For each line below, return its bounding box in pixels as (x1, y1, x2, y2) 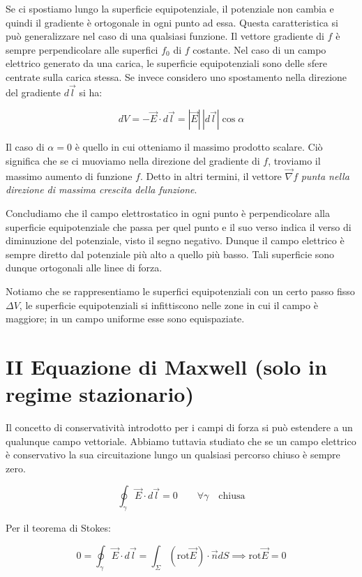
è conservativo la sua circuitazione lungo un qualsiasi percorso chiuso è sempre (6, 447, 340, 462)
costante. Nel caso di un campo (193, 42, 326, 57)
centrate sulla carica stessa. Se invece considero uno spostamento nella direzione (6, 69, 347, 84)
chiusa (218, 491, 246, 502)
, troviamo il (268, 153, 321, 167)
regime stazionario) (6, 380, 194, 408)
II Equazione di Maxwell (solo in (6, 352, 327, 380)
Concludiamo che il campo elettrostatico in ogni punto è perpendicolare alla (6, 205, 330, 220)
